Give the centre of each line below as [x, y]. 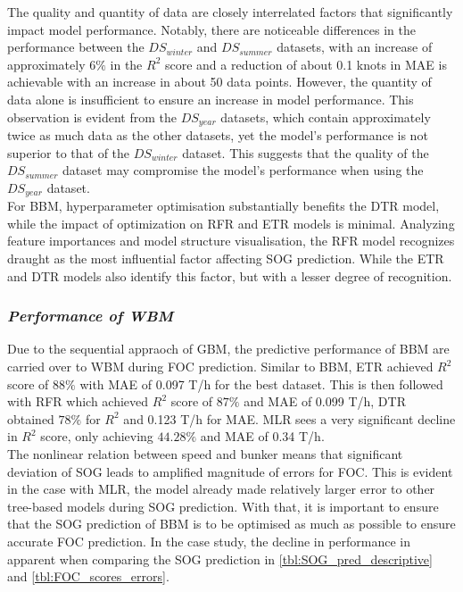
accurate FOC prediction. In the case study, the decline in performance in [209, 541]
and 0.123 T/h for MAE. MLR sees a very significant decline [289, 418]
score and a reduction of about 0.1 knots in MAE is [306, 64]
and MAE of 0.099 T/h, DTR [325, 401]
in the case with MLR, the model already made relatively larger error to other [221, 489]
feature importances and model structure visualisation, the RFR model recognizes [231, 241]
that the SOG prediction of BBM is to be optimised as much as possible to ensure [231, 524]
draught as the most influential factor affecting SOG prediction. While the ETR [226, 258]
